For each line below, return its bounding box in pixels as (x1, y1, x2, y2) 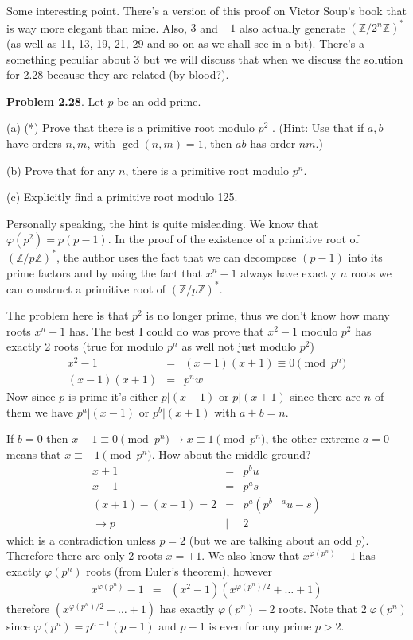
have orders (6, 135, 62, 152)
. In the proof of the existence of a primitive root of (107, 231, 359, 247)
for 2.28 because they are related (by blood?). (6, 66, 229, 83)
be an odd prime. (117, 92, 201, 109)
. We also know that (201, 547, 300, 564)
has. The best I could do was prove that (68, 322, 264, 339)
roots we (350, 264, 392, 281)
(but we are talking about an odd (189, 531, 353, 548)
